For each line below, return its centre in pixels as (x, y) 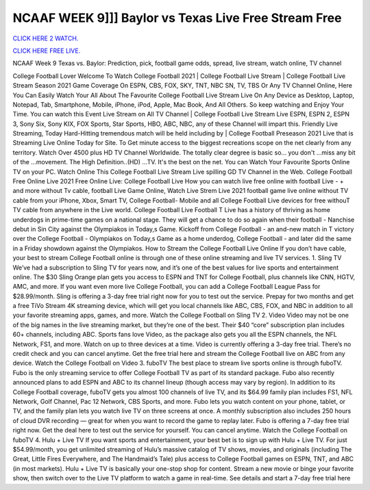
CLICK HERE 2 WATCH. (46, 38)
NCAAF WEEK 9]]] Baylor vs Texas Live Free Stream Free (177, 18)
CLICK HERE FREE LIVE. (47, 51)
